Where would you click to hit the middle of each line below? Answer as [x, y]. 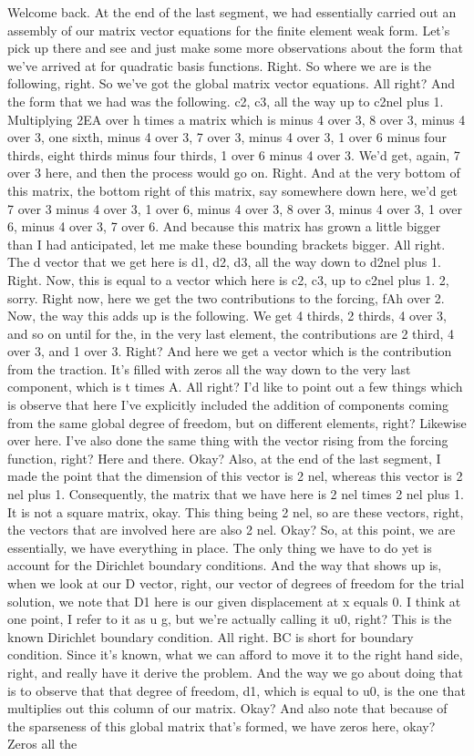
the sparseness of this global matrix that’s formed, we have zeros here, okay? [222, 725]
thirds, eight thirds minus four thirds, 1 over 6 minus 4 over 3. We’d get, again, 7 [234, 154]
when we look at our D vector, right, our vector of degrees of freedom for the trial [236, 583]
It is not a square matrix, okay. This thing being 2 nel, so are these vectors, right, [236, 511]
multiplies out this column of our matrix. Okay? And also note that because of [227, 708]
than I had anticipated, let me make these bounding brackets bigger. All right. [227, 244]
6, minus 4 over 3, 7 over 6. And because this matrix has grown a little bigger [224, 226]
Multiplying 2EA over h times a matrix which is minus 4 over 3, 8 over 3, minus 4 [237, 119]
